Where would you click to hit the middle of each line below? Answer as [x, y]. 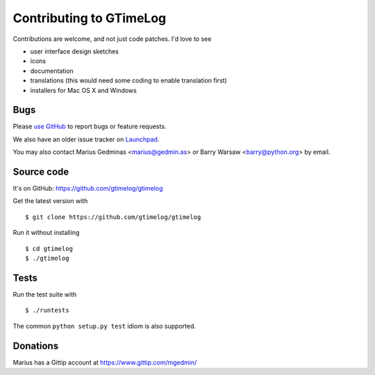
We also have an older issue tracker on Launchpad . [86, 139]
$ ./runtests [47, 311]
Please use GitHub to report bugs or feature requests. [90, 127]
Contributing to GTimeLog [90, 18]
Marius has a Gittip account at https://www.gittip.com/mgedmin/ [105, 362]
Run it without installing [46, 233]
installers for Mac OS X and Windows [83, 90]
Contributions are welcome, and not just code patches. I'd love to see [112, 39]
